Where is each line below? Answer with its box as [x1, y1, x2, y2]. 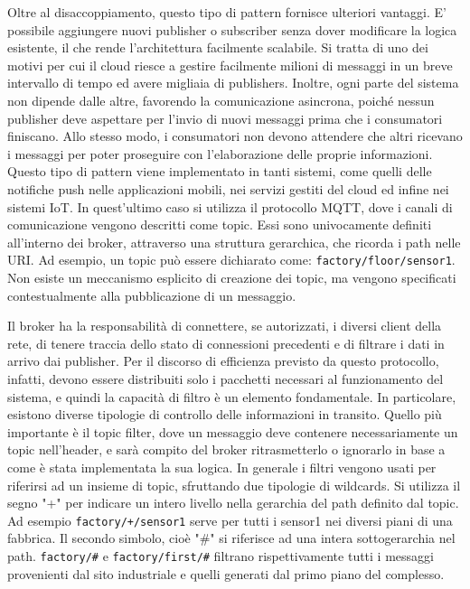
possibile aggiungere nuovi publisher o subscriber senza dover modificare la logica [7, 20, 457, 39]
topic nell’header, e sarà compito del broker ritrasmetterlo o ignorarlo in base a [7, 440, 446, 459]
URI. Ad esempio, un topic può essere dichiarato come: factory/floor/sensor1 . [7, 250, 456, 269]
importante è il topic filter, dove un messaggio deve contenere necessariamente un [7, 422, 458, 441]
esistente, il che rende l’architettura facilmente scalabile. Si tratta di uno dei [7, 38, 428, 57]
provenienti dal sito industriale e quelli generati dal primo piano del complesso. [7, 564, 445, 583]
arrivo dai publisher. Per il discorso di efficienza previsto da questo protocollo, [7, 351, 439, 370]
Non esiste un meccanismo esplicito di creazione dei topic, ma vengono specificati [7, 267, 456, 286]
